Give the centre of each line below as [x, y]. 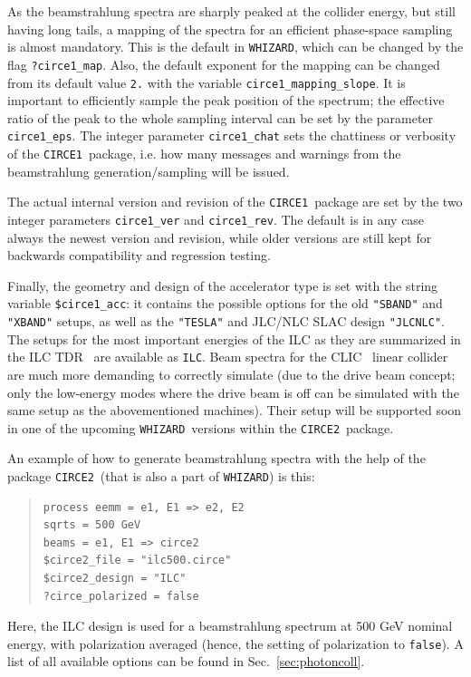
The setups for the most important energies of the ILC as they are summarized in [234, 338]
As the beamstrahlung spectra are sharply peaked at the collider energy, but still [231, 11]
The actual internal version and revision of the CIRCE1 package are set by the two [235, 202]
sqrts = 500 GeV [92, 525]
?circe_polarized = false [121, 596]
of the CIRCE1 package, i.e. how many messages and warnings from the [204, 153]
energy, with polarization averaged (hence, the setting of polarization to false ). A [235, 643]
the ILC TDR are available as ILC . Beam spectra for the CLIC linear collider [228, 357]
